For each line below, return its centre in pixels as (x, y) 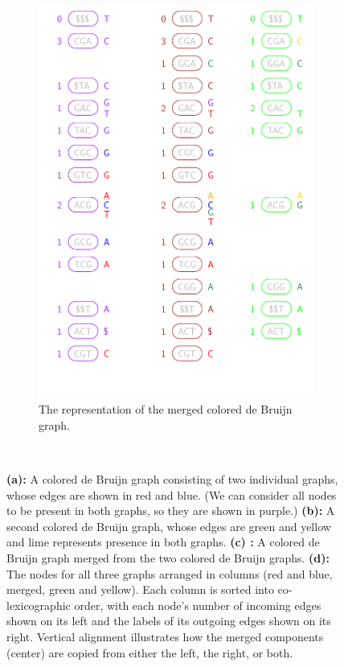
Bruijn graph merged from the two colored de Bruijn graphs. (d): (168, 558)
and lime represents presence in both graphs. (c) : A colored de (163, 542)
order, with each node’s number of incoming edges (198, 605)
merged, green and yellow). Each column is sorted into (140, 589)
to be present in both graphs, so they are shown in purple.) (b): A (171, 511)
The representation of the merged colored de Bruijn (166, 409)
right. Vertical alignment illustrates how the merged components (165, 637)
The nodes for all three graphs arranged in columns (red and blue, (170, 573)
